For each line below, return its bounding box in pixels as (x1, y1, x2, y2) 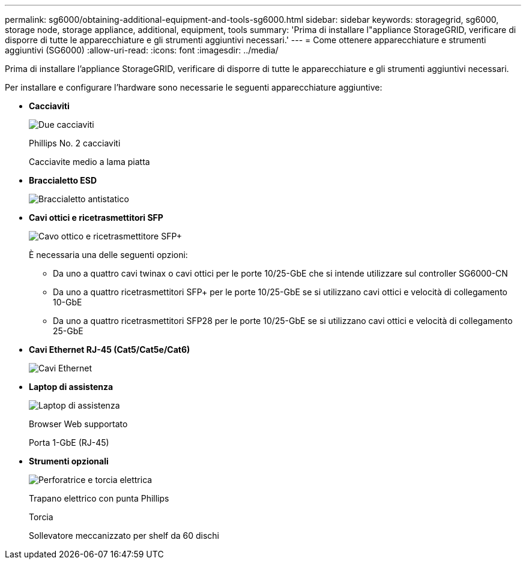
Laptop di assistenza (29, 382, 113, 392)
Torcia (29, 512, 53, 522)
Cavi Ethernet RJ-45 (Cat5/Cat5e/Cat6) (29, 344, 190, 355)
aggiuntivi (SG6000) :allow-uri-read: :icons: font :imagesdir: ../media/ (5, 45, 279, 55)
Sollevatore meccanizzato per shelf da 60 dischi (29, 530, 219, 541)
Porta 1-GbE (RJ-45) (29, 437, 109, 448)
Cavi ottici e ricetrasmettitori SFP (29, 212, 163, 223)
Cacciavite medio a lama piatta (29, 157, 150, 167)
